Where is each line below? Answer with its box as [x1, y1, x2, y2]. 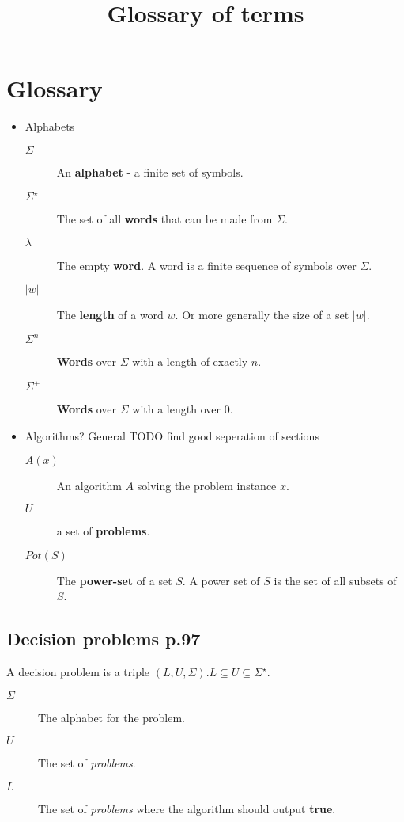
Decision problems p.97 [6, 626, 201, 651]
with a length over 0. [132, 401, 233, 417]
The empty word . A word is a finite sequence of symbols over [56, 257, 357, 273]
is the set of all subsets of [274, 572, 397, 588]
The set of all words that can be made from [56, 211, 273, 226]
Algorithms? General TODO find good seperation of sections [25, 427, 319, 443]
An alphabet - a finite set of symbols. [56, 163, 244, 180]
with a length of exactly [132, 353, 248, 370]
